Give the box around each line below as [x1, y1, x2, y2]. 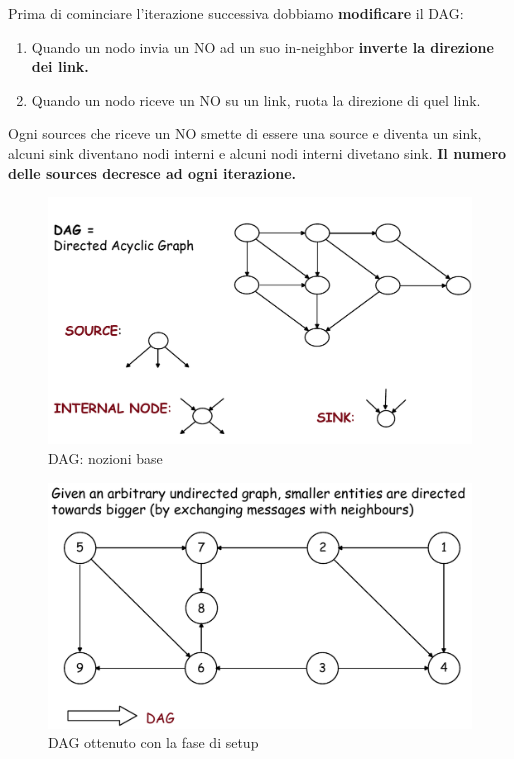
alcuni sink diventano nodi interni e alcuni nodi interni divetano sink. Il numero [8, 142, 507, 163]
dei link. [31, 56, 89, 77]
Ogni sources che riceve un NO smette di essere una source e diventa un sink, [8, 123, 482, 144]
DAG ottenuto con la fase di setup [48, 732, 259, 753]
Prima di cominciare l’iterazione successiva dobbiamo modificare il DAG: [8, 3, 464, 23]
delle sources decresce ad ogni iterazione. [8, 162, 297, 183]
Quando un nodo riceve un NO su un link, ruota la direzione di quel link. [31, 89, 481, 110]
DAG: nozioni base [48, 447, 163, 468]
